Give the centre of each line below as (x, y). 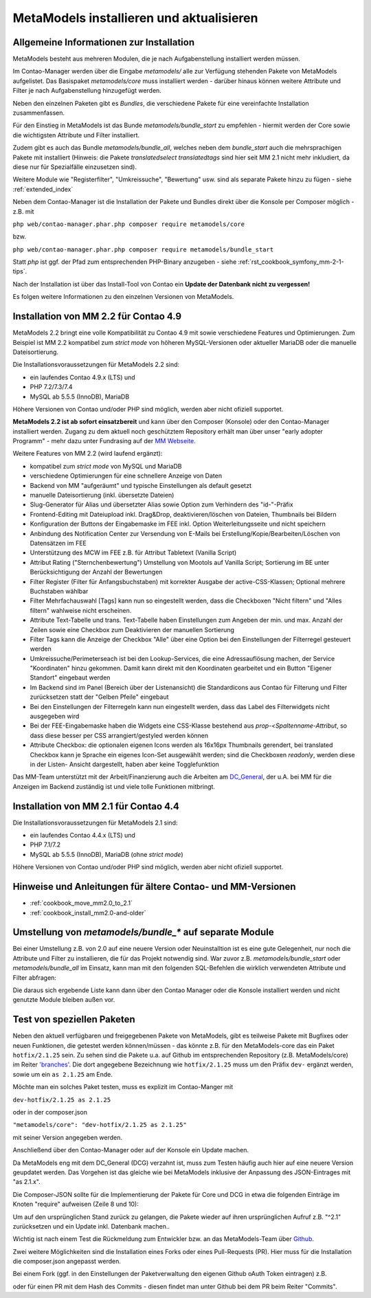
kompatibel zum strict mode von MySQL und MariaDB (106, 466)
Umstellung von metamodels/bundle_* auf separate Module (143, 932)
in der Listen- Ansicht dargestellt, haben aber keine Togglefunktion (125, 764)
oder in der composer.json (50, 1112)
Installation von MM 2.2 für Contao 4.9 (97, 316)
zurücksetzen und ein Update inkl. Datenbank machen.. (91, 1226)
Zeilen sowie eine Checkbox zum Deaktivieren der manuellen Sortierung (132, 629)
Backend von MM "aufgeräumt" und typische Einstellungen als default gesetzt (141, 485)
